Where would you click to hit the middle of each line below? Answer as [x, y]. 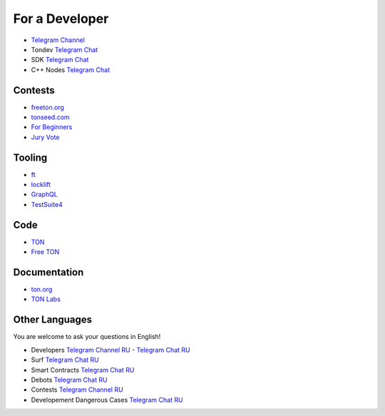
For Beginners [52, 127]
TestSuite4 [47, 204]
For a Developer [61, 19]
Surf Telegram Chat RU [65, 360]
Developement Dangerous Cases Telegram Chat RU [107, 400]
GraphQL [45, 194]
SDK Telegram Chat [60, 60]
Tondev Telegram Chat [65, 49]
